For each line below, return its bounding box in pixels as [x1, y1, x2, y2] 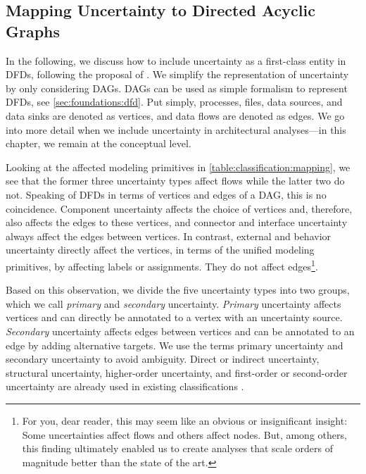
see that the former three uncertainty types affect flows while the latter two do [6, 173, 345, 188]
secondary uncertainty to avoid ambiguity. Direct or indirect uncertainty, [6, 351, 320, 366]
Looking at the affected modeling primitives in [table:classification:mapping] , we [6, 159, 351, 174]
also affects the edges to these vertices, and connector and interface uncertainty [6, 215, 348, 230]
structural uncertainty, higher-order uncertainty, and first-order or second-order [6, 365, 348, 380]
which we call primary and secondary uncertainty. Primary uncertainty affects [6, 296, 341, 311]
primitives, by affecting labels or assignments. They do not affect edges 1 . [6, 256, 318, 273]
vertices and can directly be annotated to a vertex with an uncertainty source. [6, 310, 343, 325]
